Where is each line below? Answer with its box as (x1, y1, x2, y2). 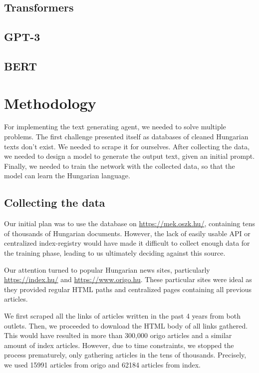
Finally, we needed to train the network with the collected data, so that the (4, 160, 235, 171)
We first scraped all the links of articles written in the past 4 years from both (4, 310, 241, 321)
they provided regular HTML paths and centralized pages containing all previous (4, 284, 252, 294)
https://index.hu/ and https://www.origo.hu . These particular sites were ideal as (4, 274, 252, 285)
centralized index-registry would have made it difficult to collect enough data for (4, 238, 250, 248)
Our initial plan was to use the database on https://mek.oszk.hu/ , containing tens (4, 218, 255, 229)
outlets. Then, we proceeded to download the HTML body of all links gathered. (4, 320, 248, 331)
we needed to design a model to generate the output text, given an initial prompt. (4, 151, 255, 161)
